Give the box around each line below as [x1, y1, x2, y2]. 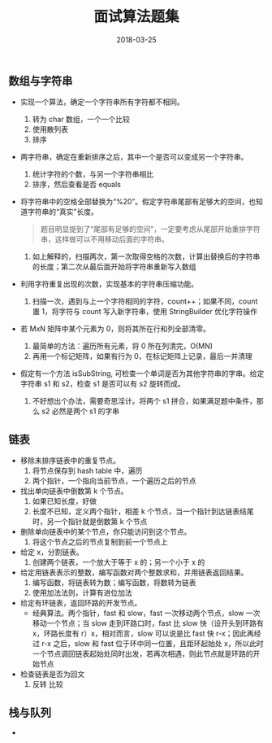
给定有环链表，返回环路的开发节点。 [19, 598, 142, 608]
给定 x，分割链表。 [19, 547, 84, 557]
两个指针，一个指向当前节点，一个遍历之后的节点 [32, 476, 196, 486]
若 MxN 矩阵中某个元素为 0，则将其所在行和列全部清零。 [19, 324, 211, 334]
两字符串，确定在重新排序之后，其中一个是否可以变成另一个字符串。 [19, 152, 248, 162]
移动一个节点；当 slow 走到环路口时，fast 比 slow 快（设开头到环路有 [32, 618, 264, 628]
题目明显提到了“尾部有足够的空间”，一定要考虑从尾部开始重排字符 [40, 225, 261, 234]
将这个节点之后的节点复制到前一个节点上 [32, 537, 168, 547]
